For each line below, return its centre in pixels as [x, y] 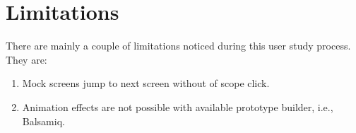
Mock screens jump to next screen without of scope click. [146, 83]
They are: [26, 59]
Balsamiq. [43, 121]
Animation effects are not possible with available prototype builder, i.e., [178, 106]
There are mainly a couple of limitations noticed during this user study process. [178, 46]
